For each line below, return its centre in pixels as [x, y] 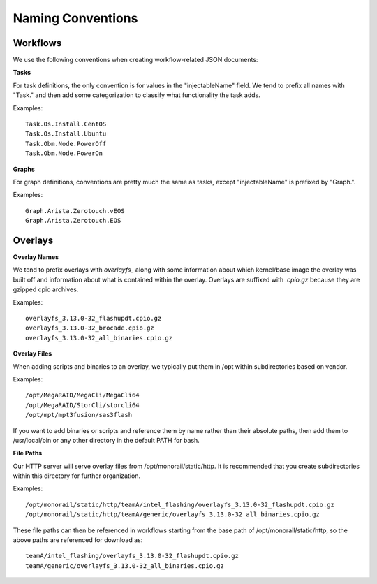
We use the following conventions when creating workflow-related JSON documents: [135, 60]
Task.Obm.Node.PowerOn [64, 153]
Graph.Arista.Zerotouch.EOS [73, 221]
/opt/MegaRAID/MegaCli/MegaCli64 [82, 395]
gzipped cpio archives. [46, 289]
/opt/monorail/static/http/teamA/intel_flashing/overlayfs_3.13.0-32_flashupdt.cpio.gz [180, 504]
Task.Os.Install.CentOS [66, 124]
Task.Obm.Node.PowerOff [66, 144]
